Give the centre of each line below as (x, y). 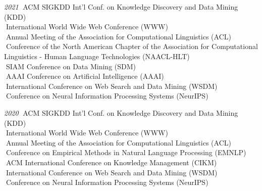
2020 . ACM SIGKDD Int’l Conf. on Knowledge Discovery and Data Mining (121, 112)
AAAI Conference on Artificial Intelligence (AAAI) (85, 76)
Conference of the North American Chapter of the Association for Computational (132, 46)
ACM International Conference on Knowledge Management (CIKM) (111, 162)
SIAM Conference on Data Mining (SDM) (71, 66)
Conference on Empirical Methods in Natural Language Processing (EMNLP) (126, 152)
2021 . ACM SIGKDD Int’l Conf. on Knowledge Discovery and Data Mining (121, 7)
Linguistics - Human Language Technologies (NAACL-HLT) (97, 56)
